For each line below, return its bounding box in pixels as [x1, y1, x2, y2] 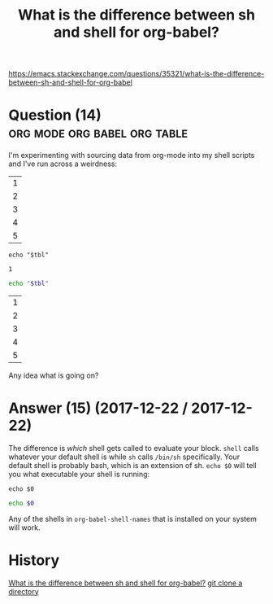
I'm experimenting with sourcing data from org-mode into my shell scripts [8, 151, 255, 160]
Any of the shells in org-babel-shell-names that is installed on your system [8, 514, 258, 523]
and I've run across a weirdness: [8, 159, 118, 169]
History [8, 551, 60, 569]
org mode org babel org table [8, 124, 188, 142]
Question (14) [8, 106, 102, 125]
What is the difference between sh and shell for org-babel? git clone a [8, 578, 243, 588]
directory [8, 586, 39, 596]
